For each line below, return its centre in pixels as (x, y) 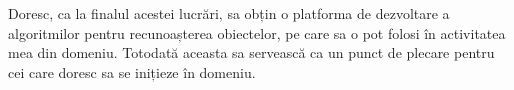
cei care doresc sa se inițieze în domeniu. (132, 71)
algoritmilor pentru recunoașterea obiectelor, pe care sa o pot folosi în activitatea (257, 32)
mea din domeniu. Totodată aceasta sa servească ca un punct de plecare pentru (251, 52)
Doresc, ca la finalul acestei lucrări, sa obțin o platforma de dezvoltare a (229, 13)
